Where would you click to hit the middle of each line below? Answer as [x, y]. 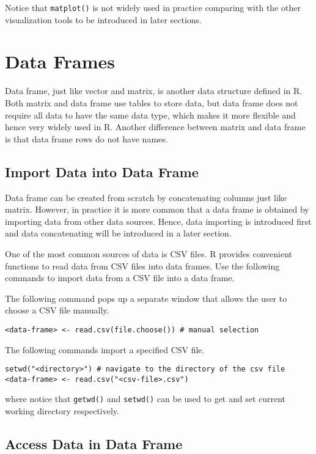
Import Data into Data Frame [102, 171]
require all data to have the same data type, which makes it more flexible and [150, 115]
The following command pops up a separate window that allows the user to [146, 298]
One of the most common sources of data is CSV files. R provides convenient [149, 253]
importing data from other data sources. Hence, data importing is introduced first [158, 221]
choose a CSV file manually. [57, 310]
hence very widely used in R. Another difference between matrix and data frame [155, 127]
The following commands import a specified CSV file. [105, 349]
